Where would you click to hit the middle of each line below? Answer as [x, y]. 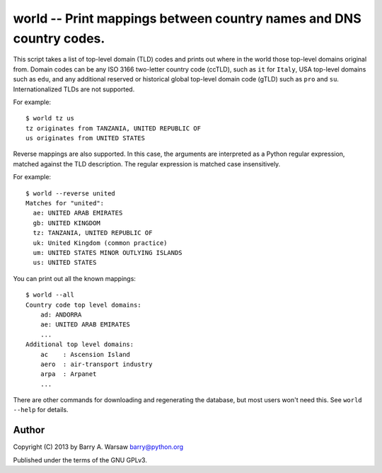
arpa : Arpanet [68, 374]
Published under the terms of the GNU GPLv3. [80, 460]
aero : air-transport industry [96, 364]
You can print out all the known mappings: [74, 278]
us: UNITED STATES [65, 263]
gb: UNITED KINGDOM [66, 223]
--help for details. [41, 410]
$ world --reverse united [71, 193]
